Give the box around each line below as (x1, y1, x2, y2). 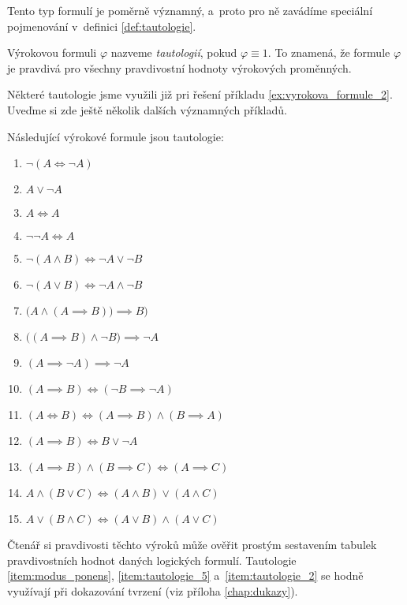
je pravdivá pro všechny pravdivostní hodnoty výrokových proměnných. (7, 59, 352, 76)
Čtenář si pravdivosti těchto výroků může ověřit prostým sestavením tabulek (7, 536, 377, 553)
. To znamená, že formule (267, 44, 390, 61)
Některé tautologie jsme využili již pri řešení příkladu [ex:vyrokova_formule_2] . (7, 86, 393, 103)
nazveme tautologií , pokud (110, 44, 237, 61)
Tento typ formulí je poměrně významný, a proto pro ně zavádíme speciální (7, 2, 373, 18)
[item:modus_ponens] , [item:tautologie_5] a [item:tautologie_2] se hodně (7, 567, 364, 584)
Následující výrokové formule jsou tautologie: (7, 128, 224, 144)
